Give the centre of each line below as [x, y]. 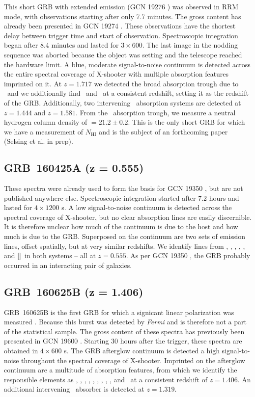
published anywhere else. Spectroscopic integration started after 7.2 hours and [122, 198]
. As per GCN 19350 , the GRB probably [188, 255]
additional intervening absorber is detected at [74, 389]
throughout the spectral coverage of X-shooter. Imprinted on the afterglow [133, 360]
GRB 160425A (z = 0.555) [74, 168]
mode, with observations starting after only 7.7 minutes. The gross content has [123, 16]
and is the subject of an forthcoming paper [163, 131]
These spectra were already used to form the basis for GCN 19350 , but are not [124, 188]
